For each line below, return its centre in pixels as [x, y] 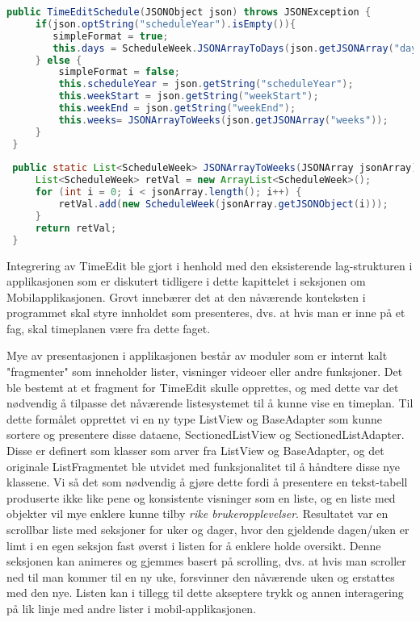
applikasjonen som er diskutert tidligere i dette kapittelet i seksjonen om [186, 281]
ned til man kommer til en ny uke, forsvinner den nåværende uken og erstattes [201, 576]
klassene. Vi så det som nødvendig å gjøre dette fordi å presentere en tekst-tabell [207, 482]
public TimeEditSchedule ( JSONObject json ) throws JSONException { [189, 12]
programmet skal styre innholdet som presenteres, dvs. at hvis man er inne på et [206, 313]
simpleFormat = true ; [111, 36]
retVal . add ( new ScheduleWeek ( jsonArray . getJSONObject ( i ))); [223, 204]
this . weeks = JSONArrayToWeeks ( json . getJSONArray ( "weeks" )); [223, 120]
